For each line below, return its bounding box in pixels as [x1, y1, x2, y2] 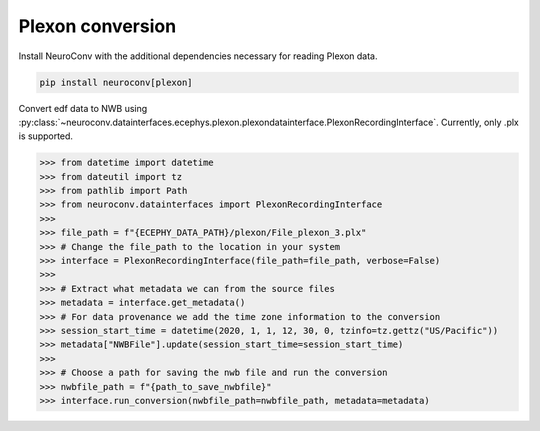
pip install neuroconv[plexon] [39, 76, 194, 88]
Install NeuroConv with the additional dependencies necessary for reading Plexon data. [18, 50, 378, 62]
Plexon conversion [18, 15, 177, 37]
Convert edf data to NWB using [18, 102, 148, 114]
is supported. [18, 130, 74, 142]
